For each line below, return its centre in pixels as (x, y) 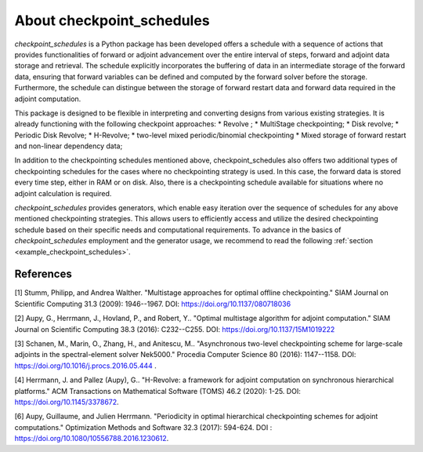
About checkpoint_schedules (112, 20)
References (43, 274)
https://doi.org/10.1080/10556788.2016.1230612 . (92, 439)
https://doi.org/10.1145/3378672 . (67, 402)
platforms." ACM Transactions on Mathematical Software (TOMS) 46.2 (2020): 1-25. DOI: (157, 391)
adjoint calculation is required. (63, 193)
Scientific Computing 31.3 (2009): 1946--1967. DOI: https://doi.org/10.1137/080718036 (153, 304)
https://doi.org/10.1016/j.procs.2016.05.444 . (85, 366)
